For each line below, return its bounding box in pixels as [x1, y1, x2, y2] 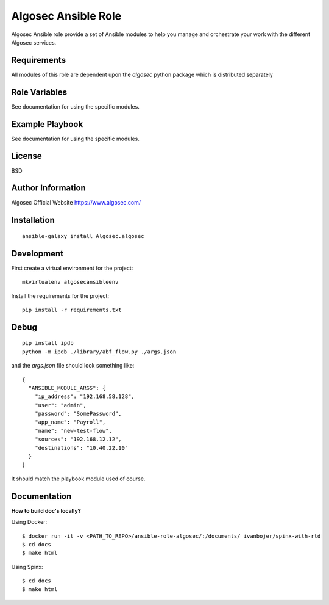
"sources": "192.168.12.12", [34, 436, 122, 443]
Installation [11, 215, 55, 225]
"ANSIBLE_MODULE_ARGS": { [28, 385, 106, 391]
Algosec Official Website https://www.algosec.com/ [11, 199, 141, 206]
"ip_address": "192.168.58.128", [34, 393, 135, 400]
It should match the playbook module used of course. [11, 475, 146, 482]
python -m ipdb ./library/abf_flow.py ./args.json [22, 348, 177, 355]
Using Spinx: [11, 563, 43, 570]
